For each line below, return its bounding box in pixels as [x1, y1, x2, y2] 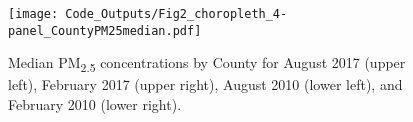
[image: [8, 7, 59, 21]
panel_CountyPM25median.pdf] [8, 23, 202, 38]
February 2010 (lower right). [8, 94, 182, 115]
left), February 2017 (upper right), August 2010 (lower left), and [8, 74, 403, 95]
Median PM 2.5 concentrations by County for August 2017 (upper [8, 52, 406, 76]
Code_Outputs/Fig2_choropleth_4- [65, 7, 288, 21]
